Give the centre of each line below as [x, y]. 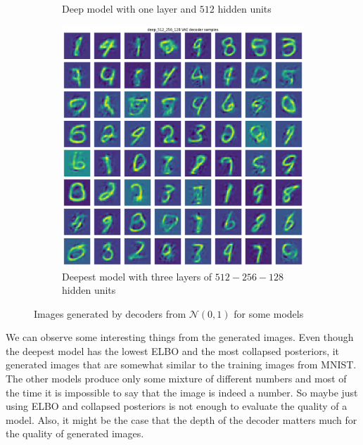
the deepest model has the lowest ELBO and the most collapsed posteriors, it [173, 350]
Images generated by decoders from [110, 313]
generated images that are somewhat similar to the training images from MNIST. [181, 365]
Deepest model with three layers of [137, 276]
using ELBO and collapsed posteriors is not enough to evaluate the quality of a [177, 406]
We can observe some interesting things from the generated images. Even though [180, 337]
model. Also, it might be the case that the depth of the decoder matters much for [181, 419]
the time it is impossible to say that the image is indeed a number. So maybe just [182, 392]
